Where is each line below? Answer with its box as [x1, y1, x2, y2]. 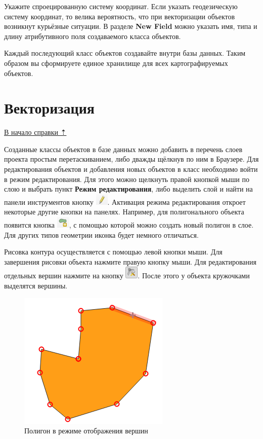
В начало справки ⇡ [4, 127, 67, 137]
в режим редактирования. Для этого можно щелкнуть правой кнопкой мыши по [4, 173, 249, 184]
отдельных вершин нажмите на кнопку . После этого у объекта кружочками [4, 270, 250, 281]
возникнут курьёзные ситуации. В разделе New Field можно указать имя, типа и [4, 21, 257, 31]
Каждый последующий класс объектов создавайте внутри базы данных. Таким [4, 48, 246, 58]
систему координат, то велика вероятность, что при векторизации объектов [4, 11, 235, 21]
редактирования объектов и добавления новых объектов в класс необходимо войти [4, 164, 258, 174]
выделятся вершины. [4, 280, 68, 290]
